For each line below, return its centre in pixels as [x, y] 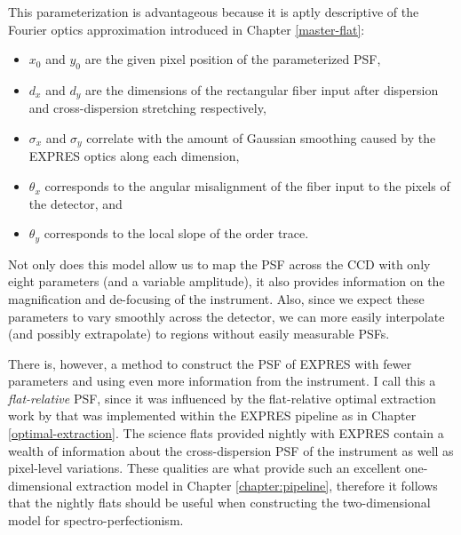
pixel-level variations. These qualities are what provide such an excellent [205, 468]
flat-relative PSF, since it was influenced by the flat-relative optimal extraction [222, 398]
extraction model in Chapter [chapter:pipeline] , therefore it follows [257, 485]
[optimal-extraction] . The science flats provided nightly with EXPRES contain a [226, 433]
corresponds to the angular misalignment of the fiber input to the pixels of [247, 186]
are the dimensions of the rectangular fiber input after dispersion [262, 89]
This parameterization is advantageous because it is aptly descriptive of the [214, 12]
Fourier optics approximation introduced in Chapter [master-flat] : [187, 29]
